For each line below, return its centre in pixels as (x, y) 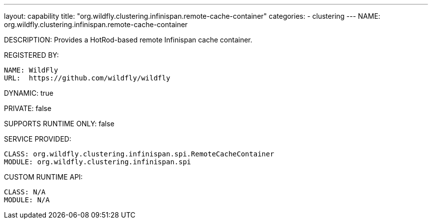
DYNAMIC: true (29, 93)
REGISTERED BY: (32, 55)
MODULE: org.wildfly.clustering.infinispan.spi (98, 162)
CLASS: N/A (25, 192)
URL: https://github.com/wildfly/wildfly (87, 78)
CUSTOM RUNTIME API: (43, 177)
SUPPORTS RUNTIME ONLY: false (59, 124)
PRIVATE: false (28, 108)
